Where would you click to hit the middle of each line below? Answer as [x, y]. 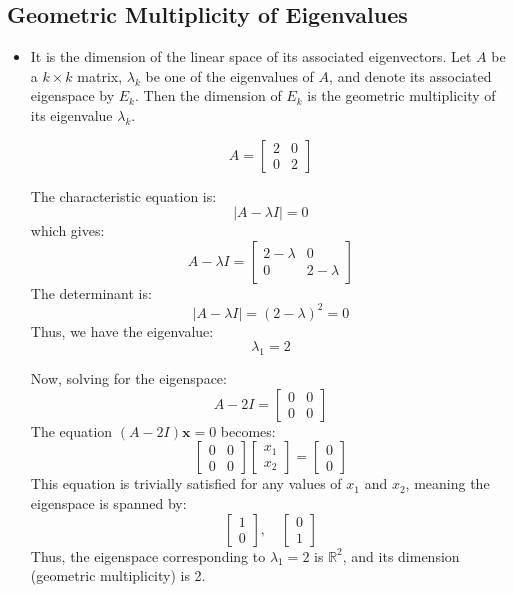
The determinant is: [91, 292]
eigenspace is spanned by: [108, 503]
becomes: [248, 430]
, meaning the [447, 483]
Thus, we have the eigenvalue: [122, 330]
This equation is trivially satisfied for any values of [186, 483]
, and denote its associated [410, 75]
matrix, [100, 75]
